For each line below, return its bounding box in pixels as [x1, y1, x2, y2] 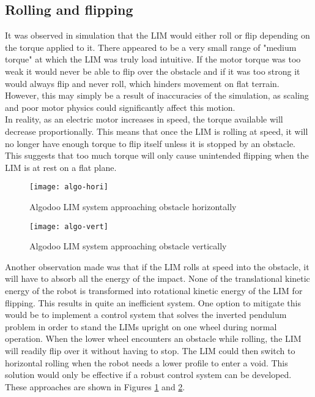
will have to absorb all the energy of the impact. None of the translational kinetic [5, 272, 310, 285]
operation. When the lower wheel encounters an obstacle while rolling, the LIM [5, 332, 302, 345]
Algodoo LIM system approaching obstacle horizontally [29, 200, 237, 213]
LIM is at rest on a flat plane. [5, 161, 117, 173]
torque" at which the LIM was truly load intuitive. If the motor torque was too [5, 53, 301, 66]
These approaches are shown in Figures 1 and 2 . [5, 380, 185, 393]
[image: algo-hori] [29, 183, 108, 192]
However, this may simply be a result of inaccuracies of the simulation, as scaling [5, 89, 309, 102]
